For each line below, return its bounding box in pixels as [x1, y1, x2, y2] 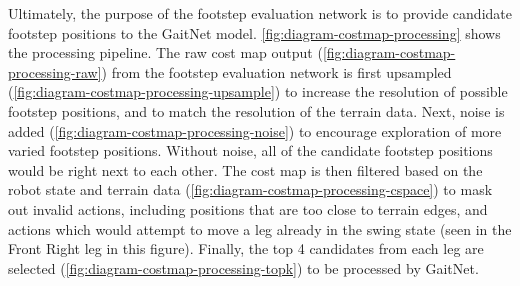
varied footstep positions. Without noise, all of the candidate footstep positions [8, 140, 493, 161]
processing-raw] [8, 61, 102, 82]
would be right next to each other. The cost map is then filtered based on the [8, 159, 483, 180]
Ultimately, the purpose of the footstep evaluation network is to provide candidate [8, 3, 512, 23]
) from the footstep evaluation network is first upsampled [101, 61, 452, 82]
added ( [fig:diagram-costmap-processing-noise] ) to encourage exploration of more [8, 120, 502, 141]
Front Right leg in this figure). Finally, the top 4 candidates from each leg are [8, 238, 484, 259]
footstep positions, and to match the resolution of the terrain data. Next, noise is [8, 100, 505, 121]
